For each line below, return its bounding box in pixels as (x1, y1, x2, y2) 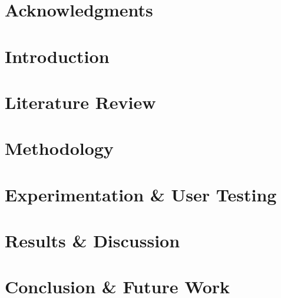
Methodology (5, 136, 114, 160)
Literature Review (5, 90, 156, 114)
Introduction (5, 44, 110, 68)
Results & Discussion (5, 229, 180, 253)
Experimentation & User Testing (5, 182, 277, 206)
